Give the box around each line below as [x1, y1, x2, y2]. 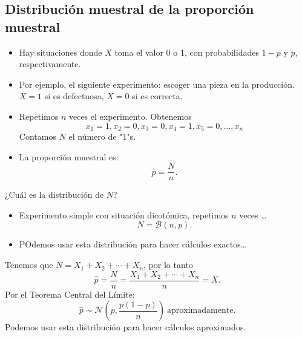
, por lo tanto [143, 258, 193, 271]
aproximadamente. [167, 306, 236, 315]
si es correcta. [132, 90, 183, 102]
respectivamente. [19, 57, 81, 70]
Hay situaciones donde [19, 45, 102, 58]
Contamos [19, 130, 56, 143]
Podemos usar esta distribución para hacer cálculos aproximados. [5, 321, 246, 333]
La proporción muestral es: [19, 150, 119, 163]
